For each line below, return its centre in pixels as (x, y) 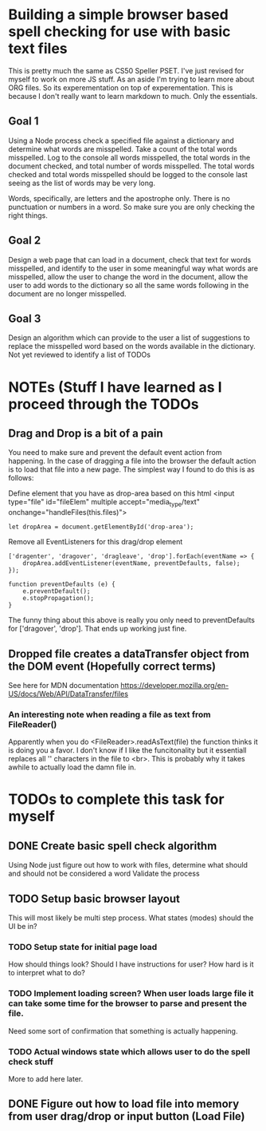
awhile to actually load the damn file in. (72, 767)
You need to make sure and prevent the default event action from (115, 453)
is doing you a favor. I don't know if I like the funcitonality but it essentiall (127, 750)
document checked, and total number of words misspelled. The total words (131, 166)
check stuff (31, 1062)
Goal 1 (23, 121)
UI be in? (23, 927)
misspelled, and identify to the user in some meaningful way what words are (133, 268)
